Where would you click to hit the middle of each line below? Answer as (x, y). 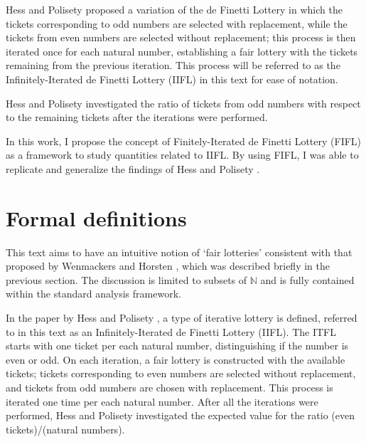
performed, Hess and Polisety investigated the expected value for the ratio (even (181, 415)
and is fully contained (307, 279)
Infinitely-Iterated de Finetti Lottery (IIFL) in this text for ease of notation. (172, 79)
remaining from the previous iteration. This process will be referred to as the (173, 65)
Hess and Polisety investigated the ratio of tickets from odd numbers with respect (183, 103)
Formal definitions (96, 217)
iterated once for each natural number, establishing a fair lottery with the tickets (182, 51)
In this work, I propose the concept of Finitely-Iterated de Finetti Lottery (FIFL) (184, 141)
